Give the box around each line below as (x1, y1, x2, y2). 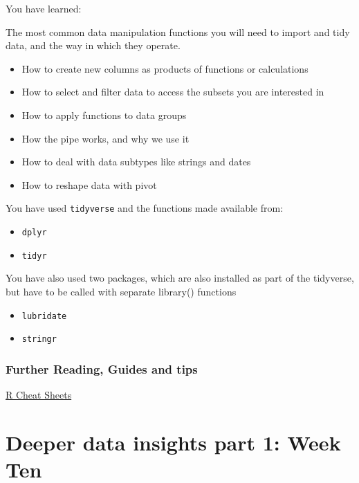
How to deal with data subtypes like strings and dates (21, 154, 251, 169)
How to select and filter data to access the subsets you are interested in (21, 84, 324, 99)
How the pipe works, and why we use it (21, 131, 190, 145)
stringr (21, 334, 57, 345)
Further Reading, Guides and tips (6, 360, 198, 377)
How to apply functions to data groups (21, 107, 187, 122)
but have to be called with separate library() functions (6, 284, 237, 298)
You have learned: (6, 1, 82, 15)
